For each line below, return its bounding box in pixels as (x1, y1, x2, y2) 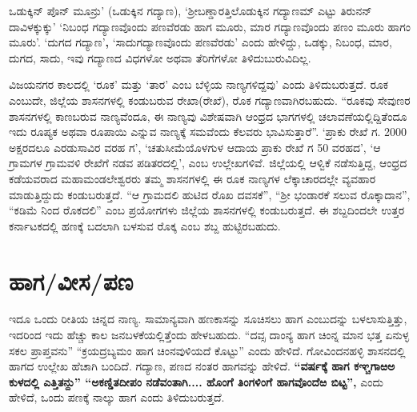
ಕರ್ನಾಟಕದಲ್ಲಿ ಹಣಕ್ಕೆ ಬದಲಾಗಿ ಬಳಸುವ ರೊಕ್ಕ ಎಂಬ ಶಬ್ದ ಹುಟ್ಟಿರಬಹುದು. (9, 217, 281, 234)
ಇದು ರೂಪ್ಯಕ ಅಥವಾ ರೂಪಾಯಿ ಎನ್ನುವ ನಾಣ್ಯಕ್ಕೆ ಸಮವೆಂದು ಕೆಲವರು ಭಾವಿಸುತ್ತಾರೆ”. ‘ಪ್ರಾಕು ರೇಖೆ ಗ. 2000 (9, 123, 407, 140)
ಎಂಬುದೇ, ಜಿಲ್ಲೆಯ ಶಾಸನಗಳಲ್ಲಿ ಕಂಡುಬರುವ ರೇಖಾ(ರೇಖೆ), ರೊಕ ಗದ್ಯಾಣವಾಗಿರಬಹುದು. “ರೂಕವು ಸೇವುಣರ (9, 91, 411, 108)
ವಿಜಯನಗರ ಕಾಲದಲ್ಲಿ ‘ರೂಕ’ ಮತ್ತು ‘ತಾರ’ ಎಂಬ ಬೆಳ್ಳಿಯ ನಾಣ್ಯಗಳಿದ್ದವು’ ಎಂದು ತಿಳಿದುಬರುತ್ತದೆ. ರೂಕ (9, 76, 389, 93)
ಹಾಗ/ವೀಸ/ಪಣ (9, 264, 134, 297)
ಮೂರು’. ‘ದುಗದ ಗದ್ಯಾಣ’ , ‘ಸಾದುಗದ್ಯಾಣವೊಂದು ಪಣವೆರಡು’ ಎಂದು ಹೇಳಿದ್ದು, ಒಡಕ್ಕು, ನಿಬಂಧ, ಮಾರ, (9, 34, 392, 50)
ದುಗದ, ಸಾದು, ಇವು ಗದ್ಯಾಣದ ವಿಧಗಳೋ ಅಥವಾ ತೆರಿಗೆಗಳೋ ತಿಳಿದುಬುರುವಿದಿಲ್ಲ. (9, 49, 311, 66)
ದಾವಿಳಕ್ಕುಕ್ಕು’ (9, 18, 56, 34)
